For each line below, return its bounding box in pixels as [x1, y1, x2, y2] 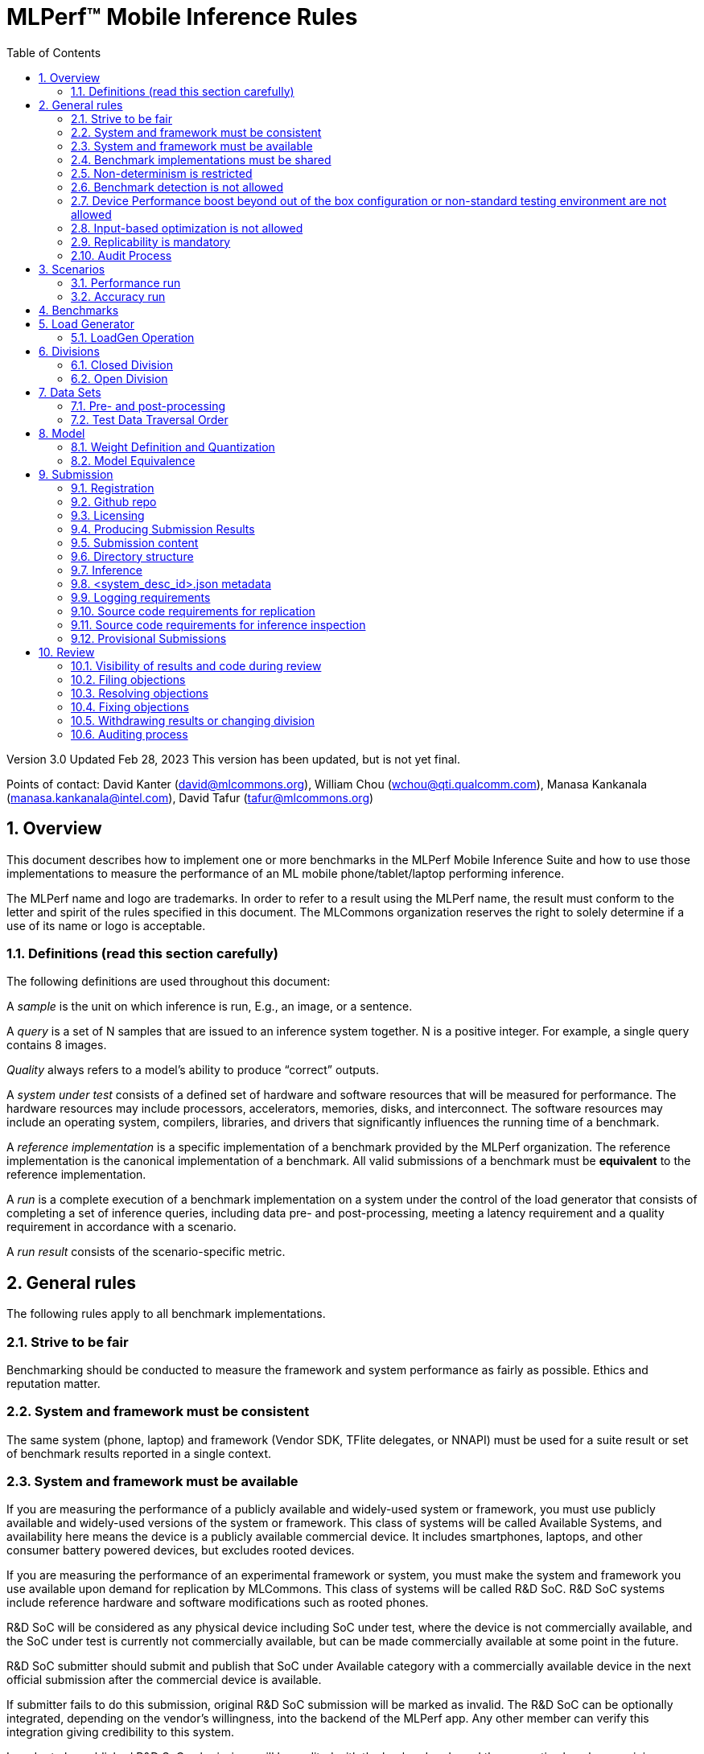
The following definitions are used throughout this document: [6, 974, 331, 989]
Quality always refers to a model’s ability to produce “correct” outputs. [6, 1063, 379, 1077]
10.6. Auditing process [71, 727, 188, 741]
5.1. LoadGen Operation [71, 330, 195, 344]
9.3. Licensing [71, 508, 145, 522]
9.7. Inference [71, 562, 142, 577]
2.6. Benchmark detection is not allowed [71, 179, 284, 194]
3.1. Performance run [71, 275, 181, 290]
